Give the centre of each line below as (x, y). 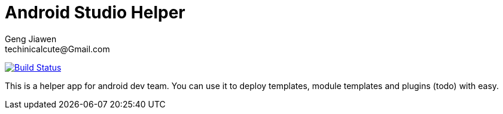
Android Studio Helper (95, 12)
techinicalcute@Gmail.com (57, 49)
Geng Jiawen (31, 39)
